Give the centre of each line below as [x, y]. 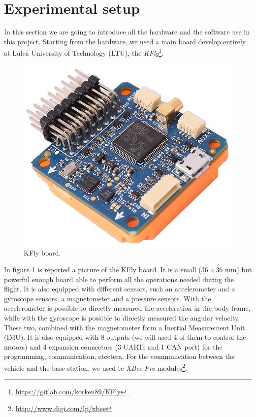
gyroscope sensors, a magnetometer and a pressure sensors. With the [108, 298]
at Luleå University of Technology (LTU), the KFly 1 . [84, 52]
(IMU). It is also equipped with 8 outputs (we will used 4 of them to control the [125, 337]
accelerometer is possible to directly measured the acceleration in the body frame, [127, 308]
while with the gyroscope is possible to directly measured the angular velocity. [122, 318]
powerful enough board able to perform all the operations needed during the [119, 279]
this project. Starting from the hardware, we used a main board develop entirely [125, 41]
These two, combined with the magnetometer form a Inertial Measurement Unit [125, 327]
